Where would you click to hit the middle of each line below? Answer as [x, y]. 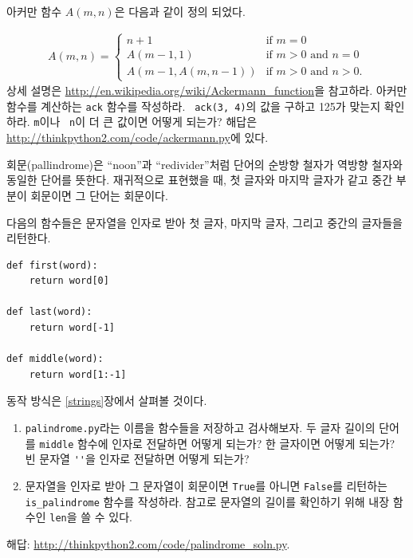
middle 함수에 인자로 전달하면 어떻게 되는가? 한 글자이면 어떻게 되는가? [217, 443]
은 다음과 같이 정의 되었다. [180, 11]
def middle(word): [55, 359]
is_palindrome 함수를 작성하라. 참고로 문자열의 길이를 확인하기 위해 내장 [207, 501]
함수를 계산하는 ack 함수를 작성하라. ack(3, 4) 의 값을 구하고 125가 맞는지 [194, 106]
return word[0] [69, 281]
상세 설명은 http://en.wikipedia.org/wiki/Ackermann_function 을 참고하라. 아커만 [207, 90]
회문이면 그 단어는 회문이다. [99, 195]
